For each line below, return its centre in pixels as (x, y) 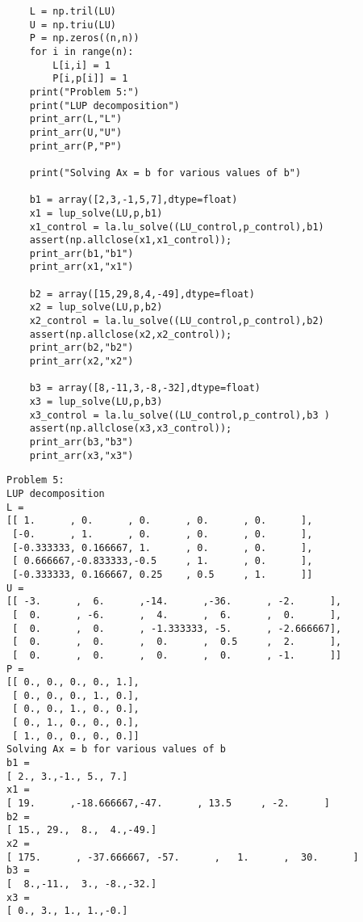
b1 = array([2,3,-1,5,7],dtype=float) (134, 200)
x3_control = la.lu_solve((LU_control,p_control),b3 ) (179, 415)
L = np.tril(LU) (73, 11)
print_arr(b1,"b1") (81, 253)
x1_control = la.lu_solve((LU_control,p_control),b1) (177, 227)
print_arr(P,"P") (76, 146)
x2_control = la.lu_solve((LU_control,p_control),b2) (177, 321)
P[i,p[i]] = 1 (90, 79)
